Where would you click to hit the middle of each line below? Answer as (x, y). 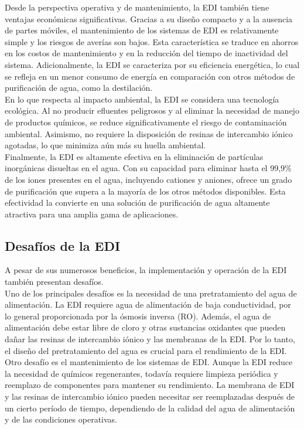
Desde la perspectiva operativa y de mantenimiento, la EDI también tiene (137, 7)
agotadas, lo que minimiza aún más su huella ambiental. (105, 145)
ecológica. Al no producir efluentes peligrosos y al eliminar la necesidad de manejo (152, 110)
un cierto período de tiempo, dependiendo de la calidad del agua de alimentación (150, 408)
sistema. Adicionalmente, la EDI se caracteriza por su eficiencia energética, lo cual (152, 64)
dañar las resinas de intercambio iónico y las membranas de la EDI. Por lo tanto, (150, 339)
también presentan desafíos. (54, 282)
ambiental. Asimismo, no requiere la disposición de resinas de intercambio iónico (149, 133)
